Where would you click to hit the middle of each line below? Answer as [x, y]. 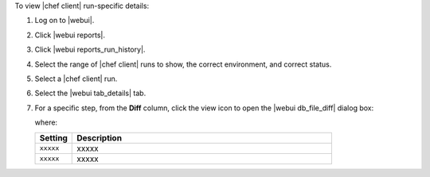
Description [100, 137]
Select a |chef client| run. [76, 79]
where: [46, 122]
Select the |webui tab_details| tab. [90, 93]
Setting [53, 137]
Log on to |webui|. [64, 21]
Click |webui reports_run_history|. [90, 50]
